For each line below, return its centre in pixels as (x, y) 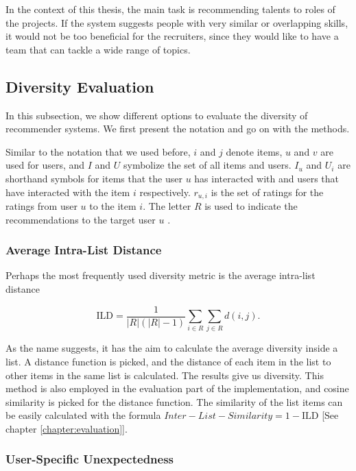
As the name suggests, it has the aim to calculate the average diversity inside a (172, 348)
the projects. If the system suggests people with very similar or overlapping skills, (177, 22)
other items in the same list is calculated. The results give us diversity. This (165, 375)
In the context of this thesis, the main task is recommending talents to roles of (170, 9)
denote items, (254, 151)
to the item (113, 206)
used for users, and (45, 165)
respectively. (165, 192)
